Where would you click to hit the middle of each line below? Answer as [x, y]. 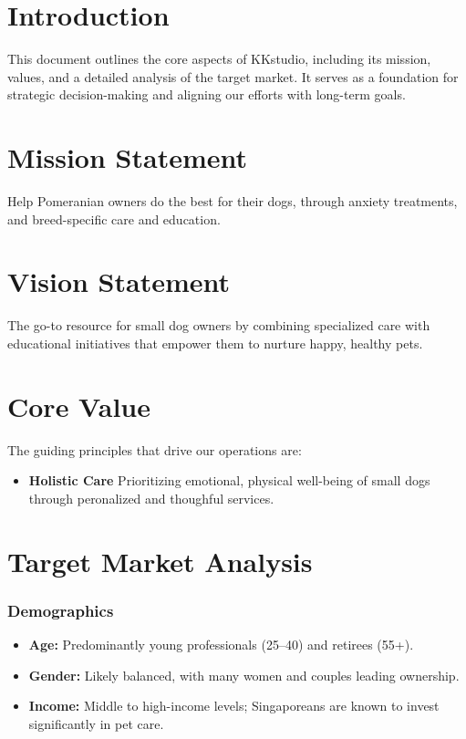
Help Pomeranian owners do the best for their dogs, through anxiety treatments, [233, 201]
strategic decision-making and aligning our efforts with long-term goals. [207, 94]
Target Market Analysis [160, 561]
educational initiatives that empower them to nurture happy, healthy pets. [215, 343]
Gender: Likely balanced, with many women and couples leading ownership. [244, 675]
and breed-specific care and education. [114, 219]
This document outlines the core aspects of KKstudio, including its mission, [219, 59]
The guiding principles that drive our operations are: [155, 449]
